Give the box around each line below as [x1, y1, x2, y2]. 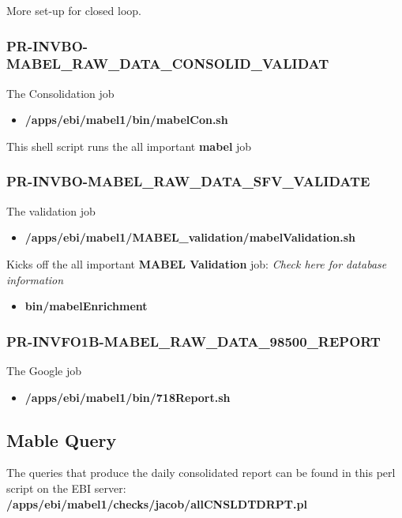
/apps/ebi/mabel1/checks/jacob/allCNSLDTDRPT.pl [6, 495, 307, 512]
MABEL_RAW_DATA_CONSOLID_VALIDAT [6, 54, 329, 73]
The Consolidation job [6, 84, 115, 101]
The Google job [6, 362, 81, 378]
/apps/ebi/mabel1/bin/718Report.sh [24, 388, 231, 405]
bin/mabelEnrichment [24, 298, 148, 314]
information [6, 271, 64, 287]
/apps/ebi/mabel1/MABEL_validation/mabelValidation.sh [24, 229, 355, 246]
